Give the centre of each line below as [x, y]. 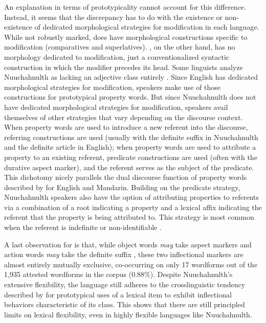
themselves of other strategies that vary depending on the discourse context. [124, 117]
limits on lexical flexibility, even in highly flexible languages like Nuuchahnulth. [128, 314]
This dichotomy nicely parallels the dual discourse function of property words [126, 177]
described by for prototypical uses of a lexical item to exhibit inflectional [118, 294]
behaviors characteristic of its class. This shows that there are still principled [125, 304]
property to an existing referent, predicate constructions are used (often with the [131, 157]
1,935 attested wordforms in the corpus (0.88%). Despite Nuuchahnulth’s [118, 274]
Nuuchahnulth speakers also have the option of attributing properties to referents [132, 197]
